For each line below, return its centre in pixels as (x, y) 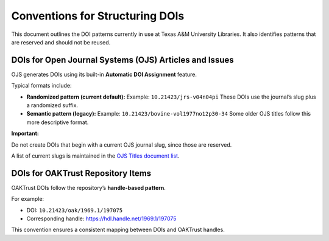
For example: (28, 199)
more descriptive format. (58, 122)
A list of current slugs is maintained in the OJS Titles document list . (95, 156)
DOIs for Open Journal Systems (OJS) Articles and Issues (122, 60)
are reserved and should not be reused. (61, 42)
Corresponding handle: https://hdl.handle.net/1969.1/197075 (101, 218)
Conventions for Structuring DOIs (98, 16)
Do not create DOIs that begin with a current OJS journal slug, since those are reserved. (122, 145)
